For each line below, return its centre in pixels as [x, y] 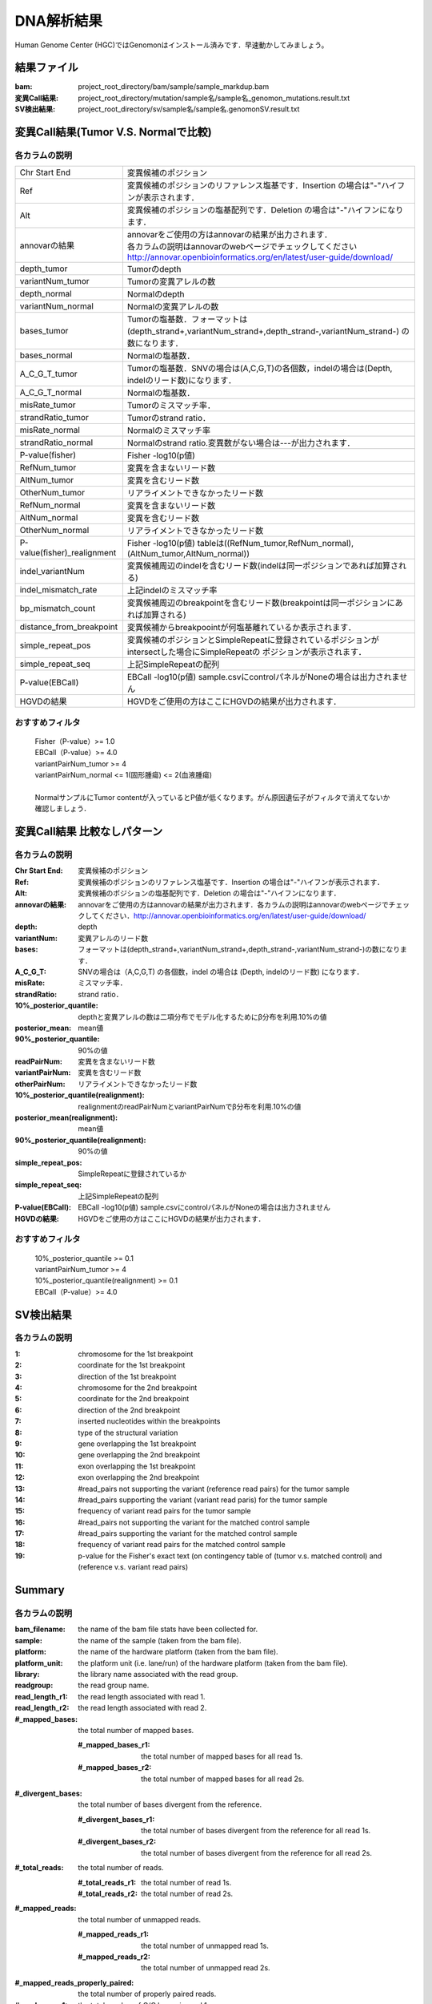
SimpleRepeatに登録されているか [132, 1174]
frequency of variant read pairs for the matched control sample [182, 1545]
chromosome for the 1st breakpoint [136, 1354]
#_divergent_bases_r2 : [117, 1842]
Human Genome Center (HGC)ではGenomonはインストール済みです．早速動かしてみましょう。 [172, 45]
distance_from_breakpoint [69, 627]
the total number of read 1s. [186, 1882]
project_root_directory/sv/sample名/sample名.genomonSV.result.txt [189, 109]
